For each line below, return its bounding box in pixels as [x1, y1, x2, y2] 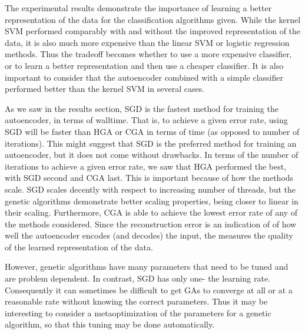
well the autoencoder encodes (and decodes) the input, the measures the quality [5, 229, 293, 242]
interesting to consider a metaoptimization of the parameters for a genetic [5, 306, 271, 319]
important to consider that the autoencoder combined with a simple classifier [5, 71, 283, 83]
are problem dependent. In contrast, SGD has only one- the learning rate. [5, 272, 270, 285]
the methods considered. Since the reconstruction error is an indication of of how [5, 217, 297, 230]
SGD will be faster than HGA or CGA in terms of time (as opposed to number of [5, 125, 300, 137]
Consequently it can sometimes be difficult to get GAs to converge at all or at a [5, 283, 293, 296]
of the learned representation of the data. [5, 240, 153, 253]
